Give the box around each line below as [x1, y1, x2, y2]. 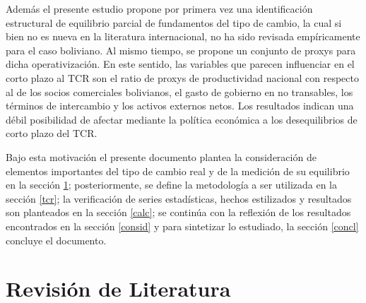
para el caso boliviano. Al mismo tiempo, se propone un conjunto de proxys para [6, 42, 356, 57]
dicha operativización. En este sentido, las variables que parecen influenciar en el [6, 57, 355, 71]
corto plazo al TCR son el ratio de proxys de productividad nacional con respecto [6, 70, 359, 85]
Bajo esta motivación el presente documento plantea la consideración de [6, 149, 317, 164]
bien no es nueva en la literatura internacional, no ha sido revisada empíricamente [6, 29, 360, 44]
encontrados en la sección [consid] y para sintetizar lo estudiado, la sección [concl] [6, 218, 359, 233]
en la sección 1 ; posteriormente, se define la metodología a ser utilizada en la [6, 177, 337, 192]
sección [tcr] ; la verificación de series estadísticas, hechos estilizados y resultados [6, 191, 352, 206]
